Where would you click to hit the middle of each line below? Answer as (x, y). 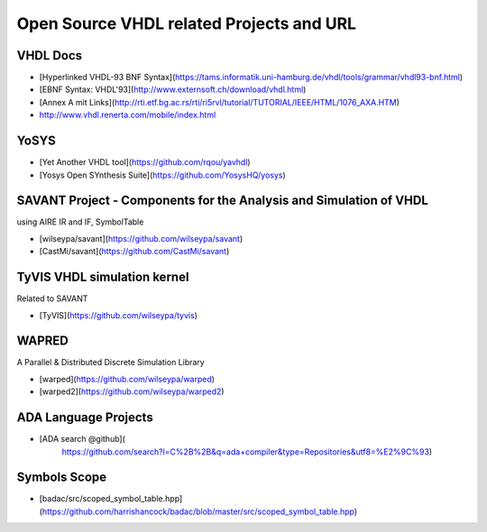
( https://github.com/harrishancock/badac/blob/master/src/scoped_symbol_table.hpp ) (198, 511)
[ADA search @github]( (83, 439)
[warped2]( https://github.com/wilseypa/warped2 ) (132, 391)
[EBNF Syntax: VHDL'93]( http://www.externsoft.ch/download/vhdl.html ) (173, 89)
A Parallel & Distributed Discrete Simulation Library (110, 362)
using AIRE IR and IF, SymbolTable (80, 222)
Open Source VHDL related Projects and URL (186, 23)
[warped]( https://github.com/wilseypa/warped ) (127, 379)
